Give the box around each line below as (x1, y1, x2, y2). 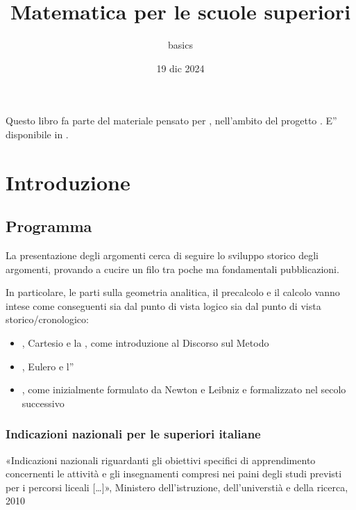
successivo (22, 395, 65, 410)
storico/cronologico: (6, 312, 89, 327)
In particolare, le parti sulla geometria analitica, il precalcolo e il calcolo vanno (6, 285, 340, 299)
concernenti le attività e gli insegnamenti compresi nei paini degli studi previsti (6, 466, 342, 481)
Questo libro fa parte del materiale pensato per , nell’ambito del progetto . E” (6, 113, 337, 128)
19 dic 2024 (156, 60, 205, 75)
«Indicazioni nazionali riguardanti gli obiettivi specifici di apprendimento (6, 452, 316, 467)
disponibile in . (6, 126, 69, 141)
